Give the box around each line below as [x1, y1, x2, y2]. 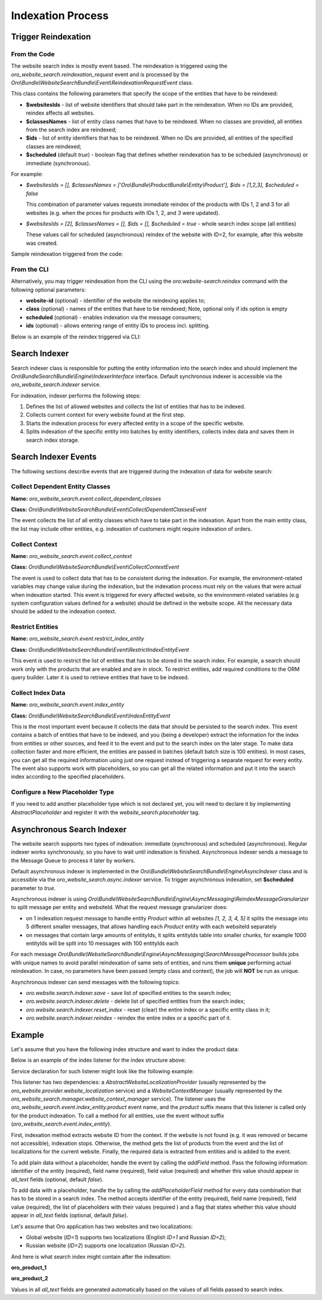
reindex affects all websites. [26, 109, 95, 116]
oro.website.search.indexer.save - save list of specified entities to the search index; [26, 990, 232, 996]
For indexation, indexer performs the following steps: [11, 392, 141, 399]
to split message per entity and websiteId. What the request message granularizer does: [11, 904, 228, 911]
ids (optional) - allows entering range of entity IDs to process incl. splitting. [26, 322, 210, 329]
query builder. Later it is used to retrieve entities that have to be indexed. [11, 674, 189, 681]
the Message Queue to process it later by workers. [11, 857, 135, 864]
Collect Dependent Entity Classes [11, 482, 111, 491]
